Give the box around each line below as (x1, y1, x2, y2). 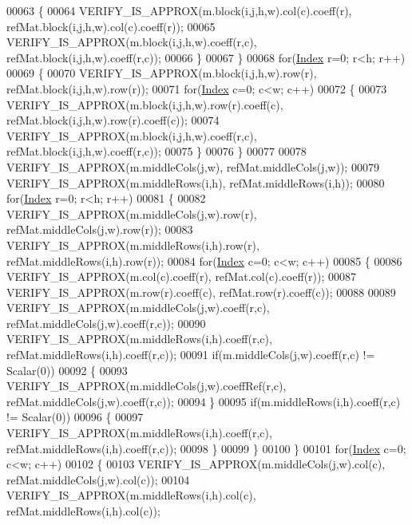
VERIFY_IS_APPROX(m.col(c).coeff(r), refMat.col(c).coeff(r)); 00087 (6, 268, 357, 285)
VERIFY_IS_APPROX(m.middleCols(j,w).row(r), (6, 205, 257, 222)
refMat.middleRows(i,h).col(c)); (6, 503, 160, 519)
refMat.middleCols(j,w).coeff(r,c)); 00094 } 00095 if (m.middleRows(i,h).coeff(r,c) (6, 393, 401, 409)
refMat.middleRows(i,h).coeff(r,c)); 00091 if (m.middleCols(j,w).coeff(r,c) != (6, 346, 375, 363)
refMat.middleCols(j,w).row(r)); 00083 (6, 221, 193, 238)
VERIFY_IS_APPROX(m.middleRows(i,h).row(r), (6, 236, 259, 253)
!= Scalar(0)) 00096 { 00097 (6, 409, 144, 425)
